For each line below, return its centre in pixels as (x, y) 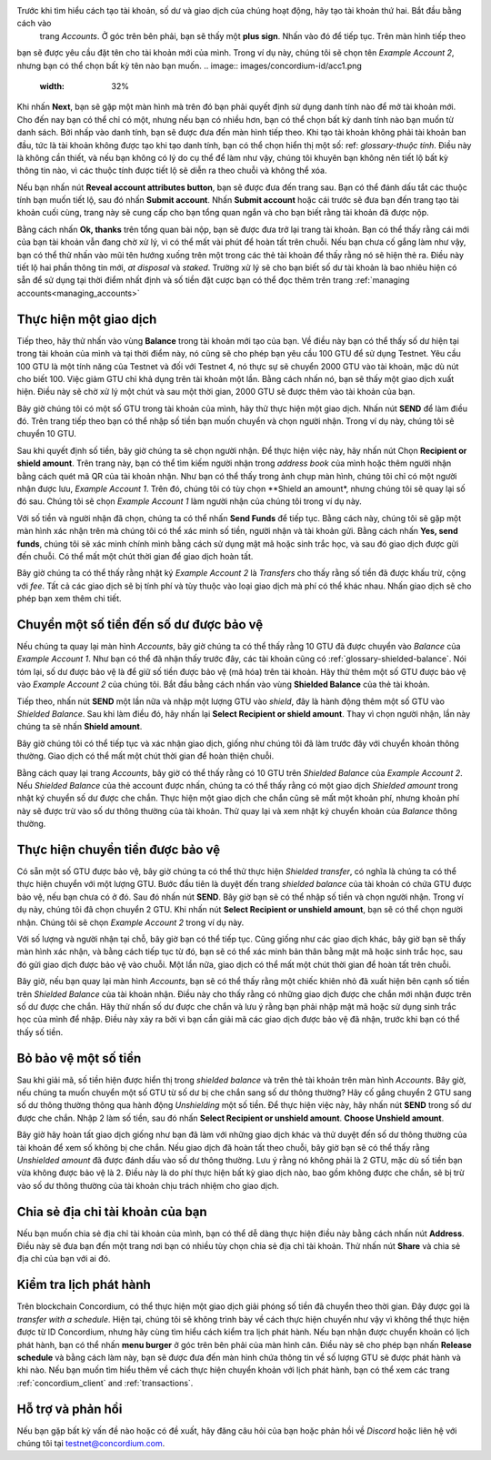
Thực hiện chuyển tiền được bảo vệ (119, 849)
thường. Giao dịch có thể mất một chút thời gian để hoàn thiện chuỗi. (145, 756)
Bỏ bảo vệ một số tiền (79, 1058)
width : (52, 86)
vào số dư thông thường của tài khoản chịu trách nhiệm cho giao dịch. (148, 1185)
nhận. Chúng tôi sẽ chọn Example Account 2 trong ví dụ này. (130, 922)
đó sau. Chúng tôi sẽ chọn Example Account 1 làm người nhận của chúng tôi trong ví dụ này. (190, 501)
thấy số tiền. (40, 1032)
